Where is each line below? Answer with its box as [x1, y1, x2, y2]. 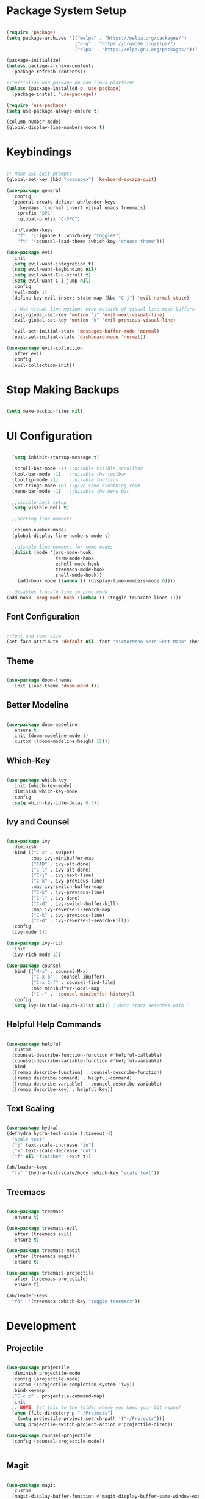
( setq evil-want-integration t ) [12, 261, 95, 267]
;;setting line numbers [12, 516, 72, 522]
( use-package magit [6, 1482, 56, 1488]
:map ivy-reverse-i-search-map [31, 906, 111, 912]
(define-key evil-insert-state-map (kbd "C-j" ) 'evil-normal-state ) [12, 295, 190, 301]
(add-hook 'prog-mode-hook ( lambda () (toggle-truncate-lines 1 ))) [6, 594, 182, 601]
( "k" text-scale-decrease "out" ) [12, 1147, 97, 1153]
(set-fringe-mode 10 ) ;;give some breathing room [12, 483, 140, 489]
